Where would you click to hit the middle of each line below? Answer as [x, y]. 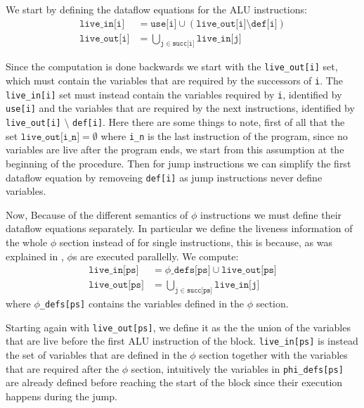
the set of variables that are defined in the [96, 355]
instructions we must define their [271, 214]
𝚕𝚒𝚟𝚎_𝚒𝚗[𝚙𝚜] [114, 270]
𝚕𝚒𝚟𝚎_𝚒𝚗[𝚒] [102, 24]
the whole [27, 242]
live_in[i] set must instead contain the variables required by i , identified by [174, 94]
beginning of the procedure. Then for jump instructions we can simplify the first [178, 163]
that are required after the [63, 368]
